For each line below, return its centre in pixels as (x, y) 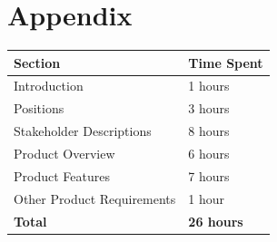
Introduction (49, 86)
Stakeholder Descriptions (83, 131)
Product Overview (64, 153)
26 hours (216, 221)
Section (37, 62)
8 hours (209, 131)
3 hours (209, 108)
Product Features (62, 175)
